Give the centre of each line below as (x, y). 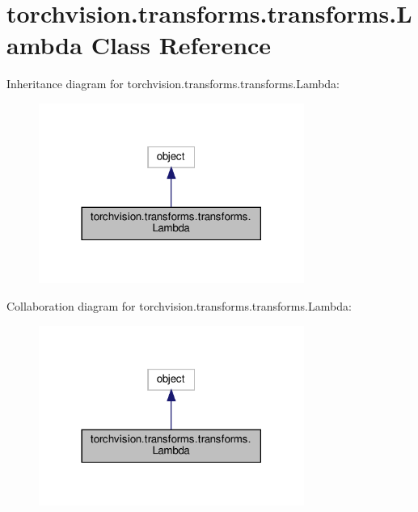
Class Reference (181, 45)
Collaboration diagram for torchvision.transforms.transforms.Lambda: (179, 306)
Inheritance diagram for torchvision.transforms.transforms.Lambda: (173, 84)
